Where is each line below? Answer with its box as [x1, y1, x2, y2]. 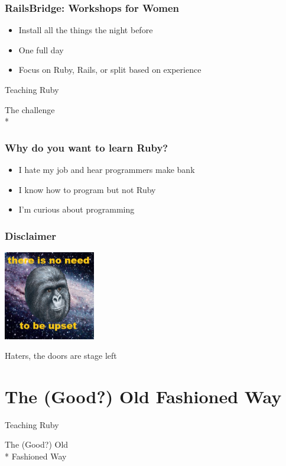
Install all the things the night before [18, 24, 153, 36]
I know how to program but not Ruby [18, 183, 156, 195]
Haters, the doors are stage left [5, 349, 117, 362]
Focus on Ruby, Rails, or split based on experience [18, 63, 201, 76]
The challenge [5, 103, 55, 115]
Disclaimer [5, 228, 57, 243]
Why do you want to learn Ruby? [5, 140, 168, 155]
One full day [18, 43, 64, 56]
